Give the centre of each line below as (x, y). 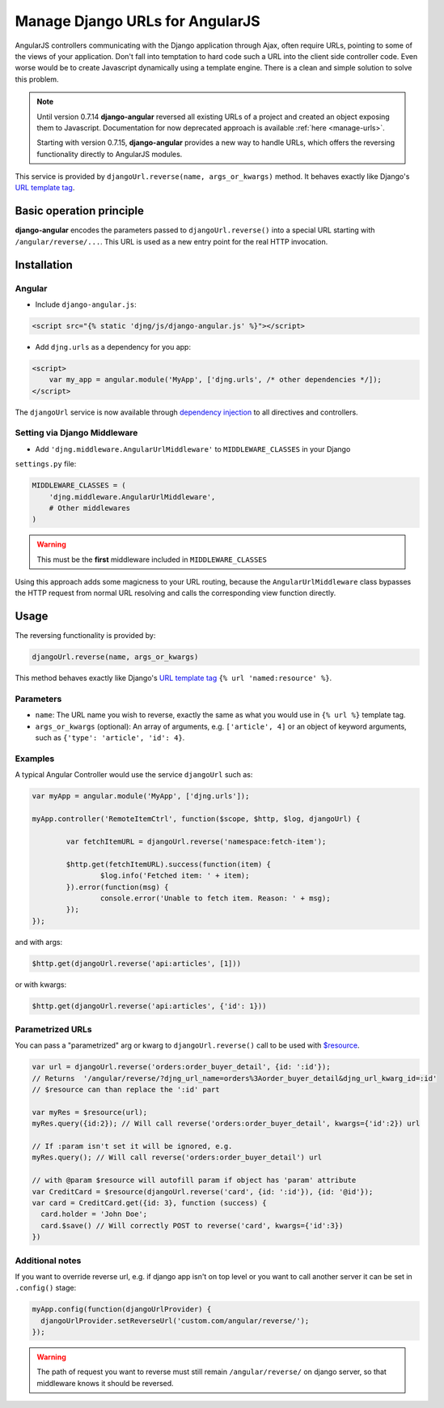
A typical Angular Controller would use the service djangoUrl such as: (134, 775)
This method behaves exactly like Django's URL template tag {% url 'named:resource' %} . (173, 678)
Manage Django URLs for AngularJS (137, 21)
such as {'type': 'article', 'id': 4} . (110, 738)
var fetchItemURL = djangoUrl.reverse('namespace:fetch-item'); (196, 841)
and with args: (39, 942)
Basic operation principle (80, 211)
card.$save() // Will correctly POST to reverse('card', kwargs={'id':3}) (192, 1225)
